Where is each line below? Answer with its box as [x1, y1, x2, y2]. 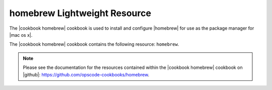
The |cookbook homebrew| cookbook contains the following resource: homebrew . [9, 41, 179, 47]
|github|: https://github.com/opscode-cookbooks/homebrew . [23, 71, 150, 77]
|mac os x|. [9, 32, 33, 38]
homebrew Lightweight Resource [9, 8, 151, 19]
